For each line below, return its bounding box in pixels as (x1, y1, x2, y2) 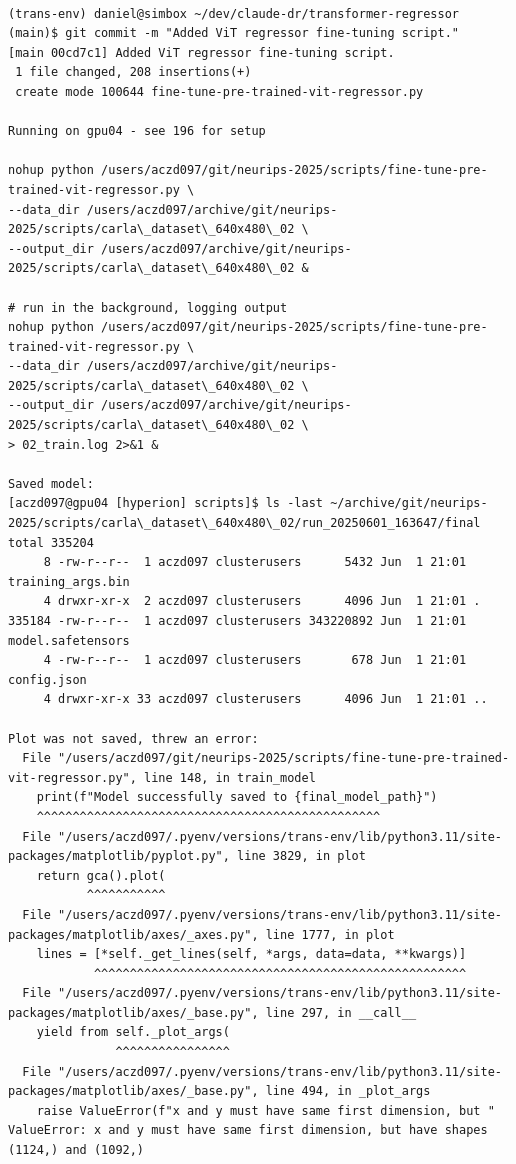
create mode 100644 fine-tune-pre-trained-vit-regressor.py (15, 84, 424, 99)
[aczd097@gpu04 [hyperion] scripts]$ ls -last (8, 496, 323, 511)
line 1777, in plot (265, 927, 395, 942)
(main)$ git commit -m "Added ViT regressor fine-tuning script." (8, 26, 460, 41)
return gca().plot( (36, 868, 166, 883)
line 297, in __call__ (265, 1005, 417, 1020)
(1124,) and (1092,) (8, 1143, 145, 1158)
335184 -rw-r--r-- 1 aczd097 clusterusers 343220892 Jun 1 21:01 (8, 614, 467, 628)
